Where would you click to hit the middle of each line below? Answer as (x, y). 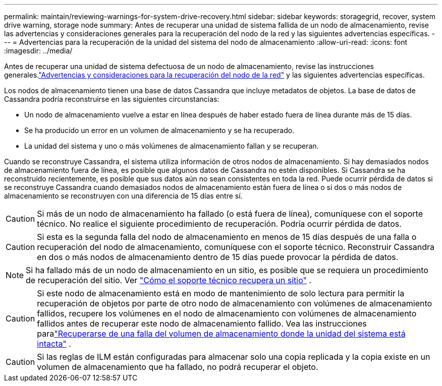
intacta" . (54, 344)
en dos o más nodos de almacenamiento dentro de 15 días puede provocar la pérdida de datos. (218, 257)
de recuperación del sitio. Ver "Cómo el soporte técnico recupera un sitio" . (169, 280)
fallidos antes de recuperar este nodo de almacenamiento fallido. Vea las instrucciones (202, 324)
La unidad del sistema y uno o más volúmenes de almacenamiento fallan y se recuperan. (172, 146)
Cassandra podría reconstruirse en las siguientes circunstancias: (112, 99)
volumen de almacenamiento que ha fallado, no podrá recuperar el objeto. (178, 367)
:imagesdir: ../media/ (38, 51)
